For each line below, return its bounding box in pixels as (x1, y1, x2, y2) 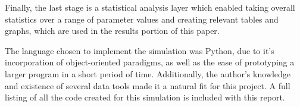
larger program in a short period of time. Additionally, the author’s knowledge (5, 67, 290, 80)
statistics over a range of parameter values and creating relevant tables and (5, 12, 279, 25)
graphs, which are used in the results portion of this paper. (5, 24, 220, 37)
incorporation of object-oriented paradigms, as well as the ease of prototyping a (5, 56, 295, 68)
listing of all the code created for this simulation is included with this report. (5, 91, 285, 103)
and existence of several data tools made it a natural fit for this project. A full (5, 79, 290, 92)
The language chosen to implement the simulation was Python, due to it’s (5, 44, 274, 56)
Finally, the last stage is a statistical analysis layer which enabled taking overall (5, 1, 295, 13)
